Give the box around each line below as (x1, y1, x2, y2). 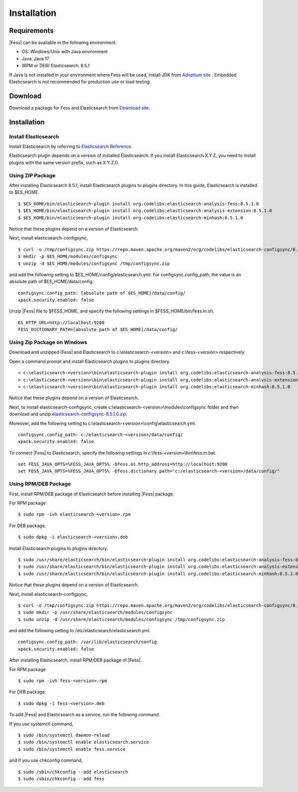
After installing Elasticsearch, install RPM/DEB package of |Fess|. (9, 657, 142, 663)
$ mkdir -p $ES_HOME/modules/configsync (18, 254, 118, 259)
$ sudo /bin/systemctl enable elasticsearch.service (18, 739, 149, 745)
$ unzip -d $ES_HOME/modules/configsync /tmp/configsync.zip (18, 260, 170, 266)
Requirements (9, 26, 54, 35)
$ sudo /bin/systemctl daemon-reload (18, 732, 110, 738)
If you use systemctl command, (9, 721, 74, 727)
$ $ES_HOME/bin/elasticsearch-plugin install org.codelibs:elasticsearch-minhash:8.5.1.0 (18, 215, 243, 221)
